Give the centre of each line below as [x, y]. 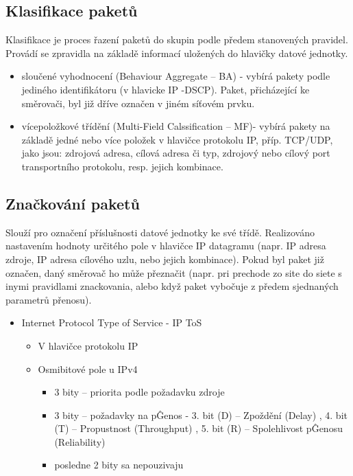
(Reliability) [80, 441]
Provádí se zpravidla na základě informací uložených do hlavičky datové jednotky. [177, 53]
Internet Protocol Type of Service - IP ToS [112, 322]
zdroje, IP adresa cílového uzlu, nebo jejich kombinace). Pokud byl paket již [165, 259]
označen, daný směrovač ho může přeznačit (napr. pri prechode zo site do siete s [174, 272]
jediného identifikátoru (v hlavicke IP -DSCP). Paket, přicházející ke [166, 89]
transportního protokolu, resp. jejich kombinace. [122, 166]
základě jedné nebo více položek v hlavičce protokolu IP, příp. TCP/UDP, [177, 139]
